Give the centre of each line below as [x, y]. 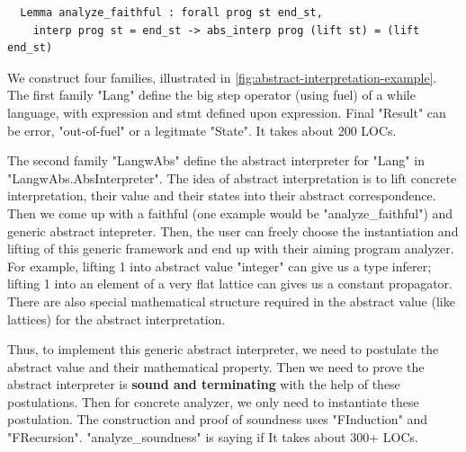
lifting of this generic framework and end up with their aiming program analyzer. [231, 248]
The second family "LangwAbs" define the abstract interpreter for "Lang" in [216, 160]
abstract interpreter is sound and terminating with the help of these [204, 384]
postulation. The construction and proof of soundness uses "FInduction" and [218, 419]
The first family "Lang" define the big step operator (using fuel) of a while [211, 95]
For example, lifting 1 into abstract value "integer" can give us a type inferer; [220, 266]
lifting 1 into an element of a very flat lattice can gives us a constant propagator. [230, 284]
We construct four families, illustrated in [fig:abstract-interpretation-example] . [222, 77]
